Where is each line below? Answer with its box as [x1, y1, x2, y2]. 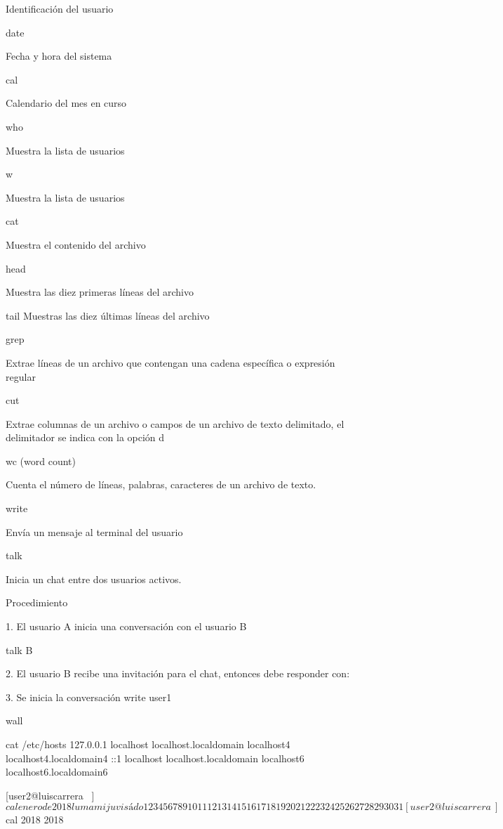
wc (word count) [6, 453, 76, 468]
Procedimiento [6, 595, 68, 610]
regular [6, 369, 36, 384]
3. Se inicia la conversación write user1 [6, 689, 172, 704]
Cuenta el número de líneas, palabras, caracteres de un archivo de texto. [6, 477, 316, 492]
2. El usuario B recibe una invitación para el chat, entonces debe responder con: [6, 666, 350, 681]
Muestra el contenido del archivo [6, 237, 146, 252]
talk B [6, 642, 33, 657]
